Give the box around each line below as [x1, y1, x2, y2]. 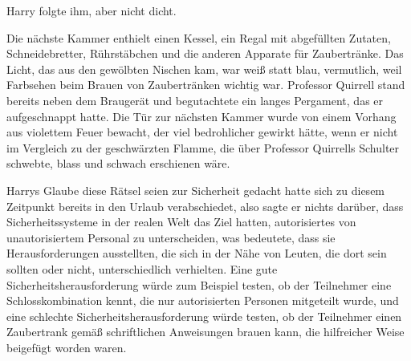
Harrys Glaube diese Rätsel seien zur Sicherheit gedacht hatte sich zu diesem [6, 181, 385, 198]
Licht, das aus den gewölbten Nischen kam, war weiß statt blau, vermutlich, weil [6, 60, 402, 77]
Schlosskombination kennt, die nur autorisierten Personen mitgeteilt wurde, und [6, 292, 399, 309]
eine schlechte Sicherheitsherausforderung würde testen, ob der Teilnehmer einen [6, 307, 402, 324]
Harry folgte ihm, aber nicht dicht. [6, 2, 177, 18]
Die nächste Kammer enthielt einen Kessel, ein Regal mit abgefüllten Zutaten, [6, 29, 391, 46]
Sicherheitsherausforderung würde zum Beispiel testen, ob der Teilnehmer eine [6, 276, 392, 293]
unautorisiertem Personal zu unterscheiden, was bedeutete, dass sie [6, 229, 336, 245]
